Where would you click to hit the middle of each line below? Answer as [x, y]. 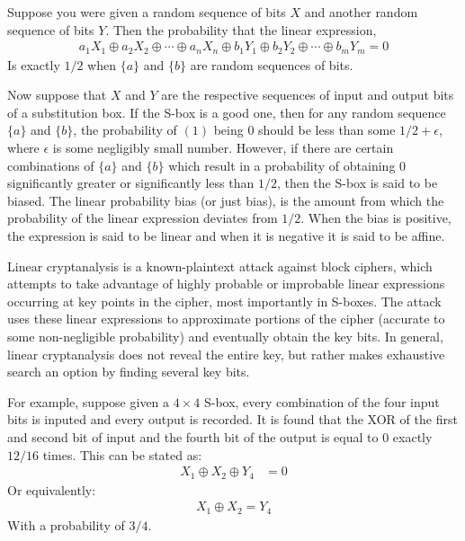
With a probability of [66, 524]
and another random [361, 12]
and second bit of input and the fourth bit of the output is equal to [193, 436]
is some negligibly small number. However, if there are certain [223, 148]
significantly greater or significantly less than [131, 183]
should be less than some [327, 130]
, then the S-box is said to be [357, 183]
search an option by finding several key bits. [129, 372]
